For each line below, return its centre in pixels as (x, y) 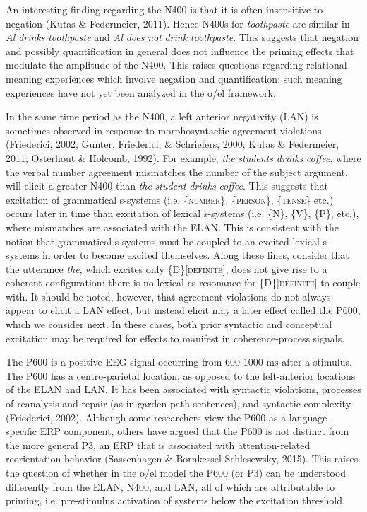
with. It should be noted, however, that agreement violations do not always (168, 296)
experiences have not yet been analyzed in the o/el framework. (141, 92)
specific (22, 431)
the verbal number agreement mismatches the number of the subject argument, (177, 171)
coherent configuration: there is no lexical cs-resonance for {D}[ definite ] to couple (183, 283)
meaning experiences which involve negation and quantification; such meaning (174, 78)
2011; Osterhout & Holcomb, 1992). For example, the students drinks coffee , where (183, 157)
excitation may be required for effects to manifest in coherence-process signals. (175, 338)
